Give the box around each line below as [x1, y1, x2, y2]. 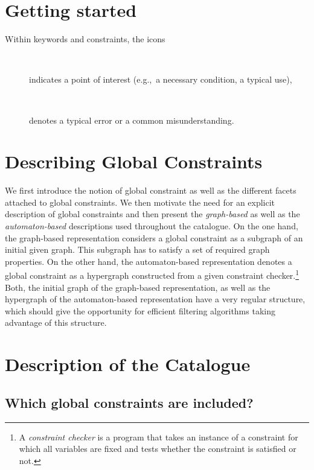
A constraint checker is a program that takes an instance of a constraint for [19, 430, 298, 443]
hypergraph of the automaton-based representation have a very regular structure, [5, 293, 306, 305]
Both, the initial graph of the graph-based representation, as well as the [5, 281, 271, 293]
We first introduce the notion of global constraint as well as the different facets [5, 184, 296, 197]
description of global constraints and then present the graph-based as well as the [5, 208, 300, 220]
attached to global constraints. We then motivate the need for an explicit [5, 195, 275, 208]
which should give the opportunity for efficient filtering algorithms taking [5, 304, 275, 317]
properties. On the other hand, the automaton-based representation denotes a [5, 255, 292, 267]
